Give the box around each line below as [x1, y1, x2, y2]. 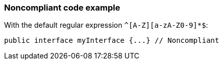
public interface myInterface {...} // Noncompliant [4, 36, 219, 45]
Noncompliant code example [4, 3, 120, 13]
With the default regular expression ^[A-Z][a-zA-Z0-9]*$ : [4, 21, 208, 30]
